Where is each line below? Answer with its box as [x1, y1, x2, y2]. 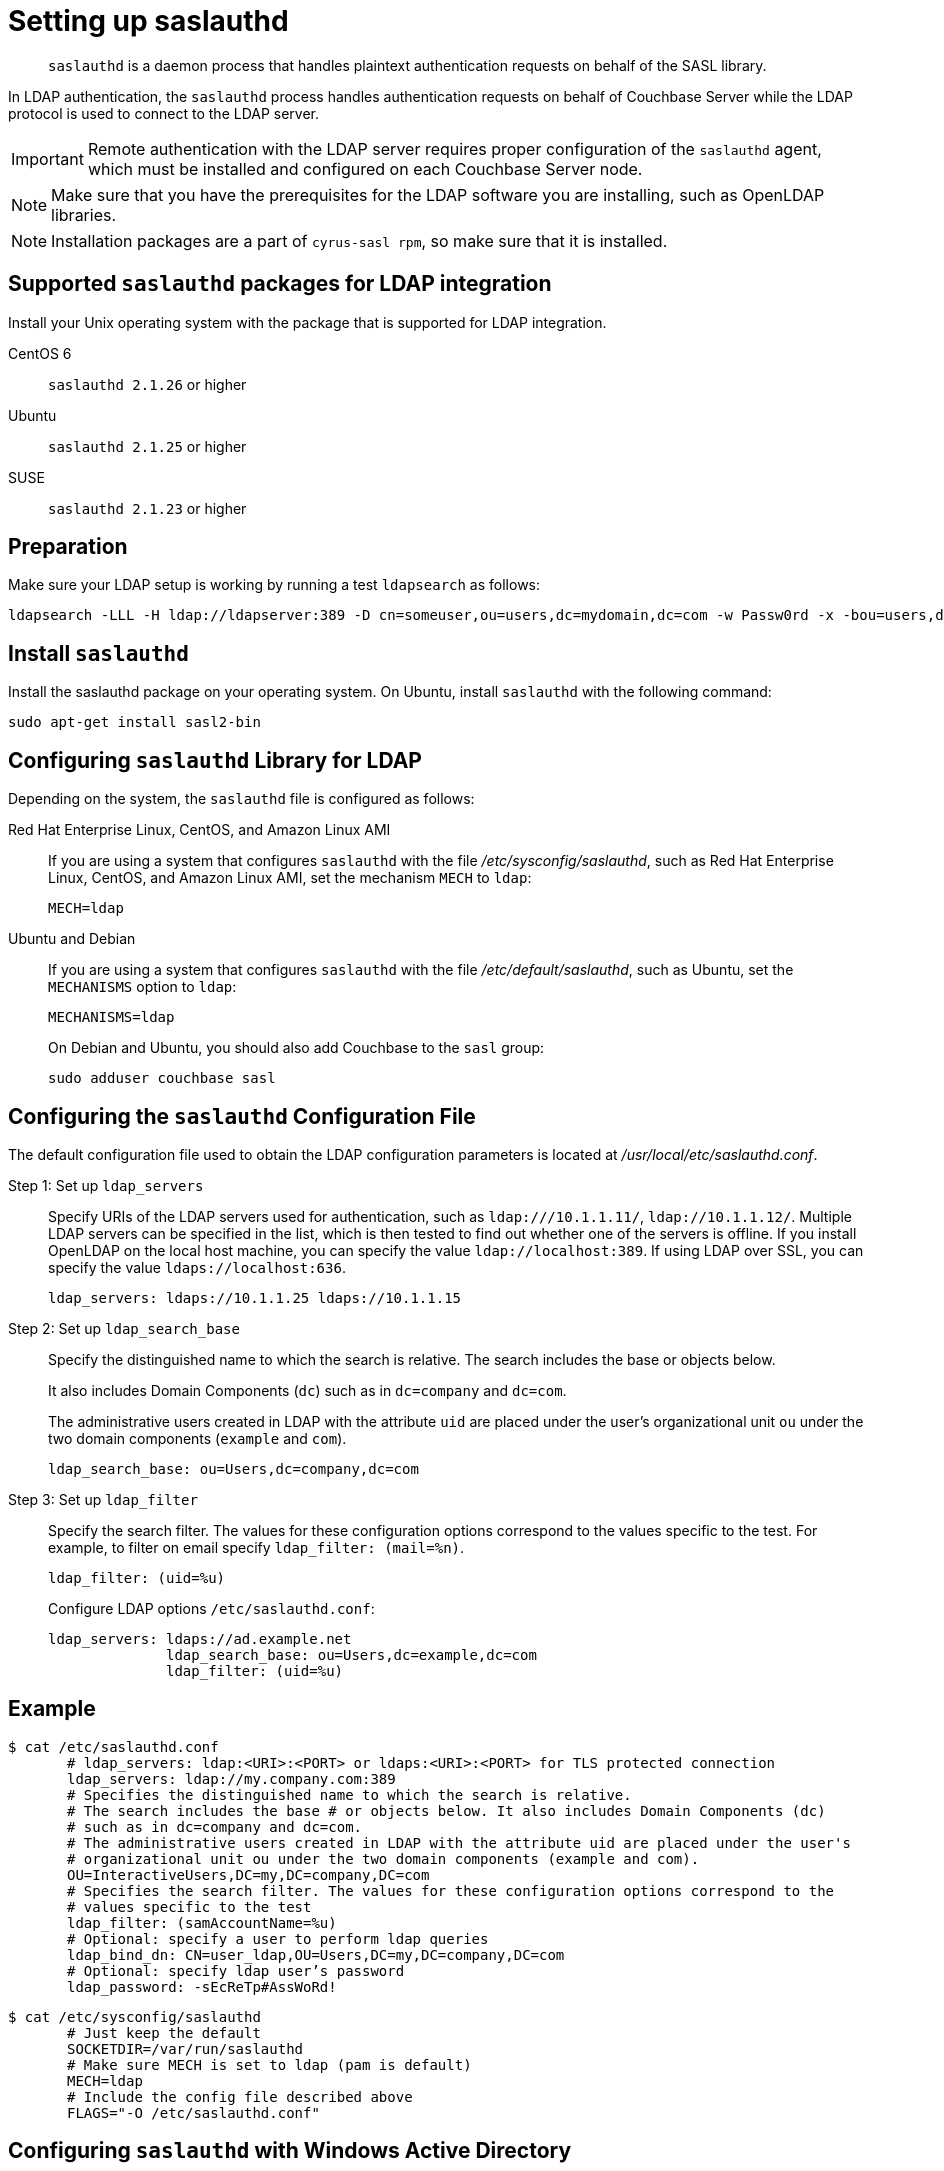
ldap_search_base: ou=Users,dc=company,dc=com [48, 1460, 419, 1477]
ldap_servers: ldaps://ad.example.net [48, 1630, 352, 1647]
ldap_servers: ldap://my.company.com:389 [67, 1770, 396, 1787]
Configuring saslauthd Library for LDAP [8, 747, 422, 773]
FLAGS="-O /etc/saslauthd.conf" [67, 2104, 320, 2121]
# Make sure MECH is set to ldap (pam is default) [67, 2056, 472, 2073]
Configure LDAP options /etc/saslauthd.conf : [48, 1599, 375, 1617]
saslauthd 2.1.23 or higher [48, 499, 247, 517]
